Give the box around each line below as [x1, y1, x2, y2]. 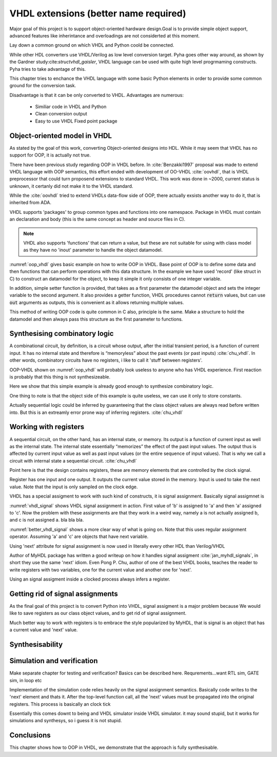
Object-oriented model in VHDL [9, 131, 112, 140]
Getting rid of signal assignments [9, 589, 118, 598]
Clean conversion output [35, 111, 87, 117]
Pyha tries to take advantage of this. [9, 66, 86, 72]
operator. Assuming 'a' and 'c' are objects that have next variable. [9, 533, 149, 540]
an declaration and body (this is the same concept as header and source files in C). [9, 216, 186, 223]
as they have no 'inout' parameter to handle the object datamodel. [23, 247, 163, 253]
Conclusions [9, 731, 51, 740]
